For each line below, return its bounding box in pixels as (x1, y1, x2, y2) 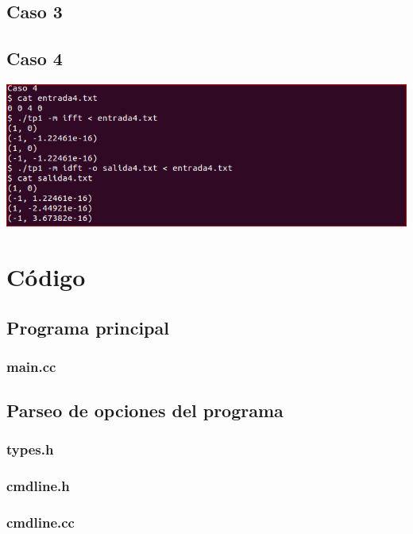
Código (6, 260, 86, 292)
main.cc (6, 356, 56, 376)
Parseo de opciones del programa (6, 398, 284, 423)
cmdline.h (6, 476, 70, 496)
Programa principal (6, 315, 169, 339)
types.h (6, 439, 54, 459)
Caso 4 (6, 46, 63, 71)
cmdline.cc (6, 513, 75, 532)
